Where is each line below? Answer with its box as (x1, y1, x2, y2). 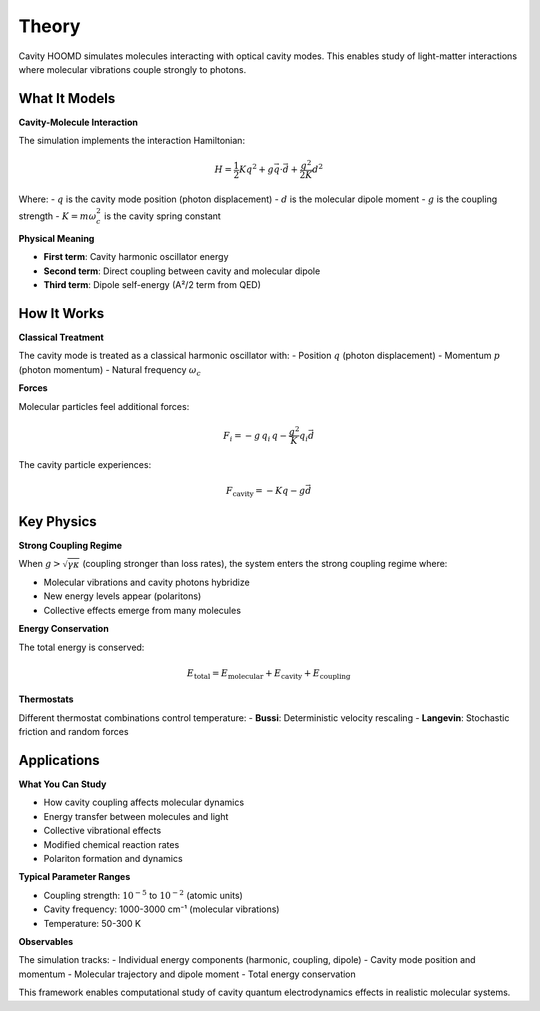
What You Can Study (18, 778, 107, 790)
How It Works (18, 305, 105, 322)
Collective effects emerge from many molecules (43, 604, 242, 616)
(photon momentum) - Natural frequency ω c (18, 363, 202, 378)
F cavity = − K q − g (225, 485, 306, 499)
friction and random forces (18, 726, 129, 738)
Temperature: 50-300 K (43, 917, 142, 929)
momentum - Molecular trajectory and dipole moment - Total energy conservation (18, 968, 357, 980)
